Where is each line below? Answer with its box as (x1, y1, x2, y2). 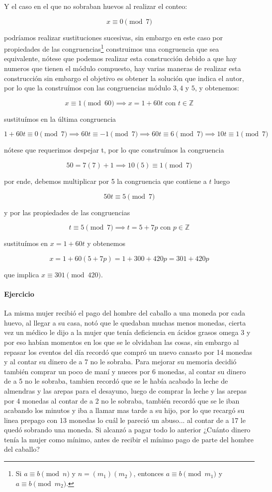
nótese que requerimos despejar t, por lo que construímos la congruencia (4, 145, 224, 155)
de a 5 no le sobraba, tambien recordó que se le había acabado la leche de (4, 376, 228, 386)
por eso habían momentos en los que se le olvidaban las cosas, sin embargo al (4, 336, 239, 347)
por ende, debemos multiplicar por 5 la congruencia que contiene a (4, 176, 207, 186)
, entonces (133, 468, 164, 479)
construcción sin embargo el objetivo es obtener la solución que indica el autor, (4, 73, 244, 83)
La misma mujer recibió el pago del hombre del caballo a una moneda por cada (4, 308, 245, 318)
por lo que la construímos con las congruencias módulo (4, 82, 171, 93)
